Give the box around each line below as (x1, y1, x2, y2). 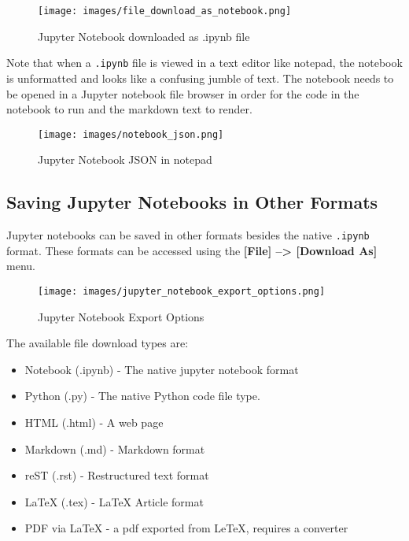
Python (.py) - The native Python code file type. (24, 387, 260, 404)
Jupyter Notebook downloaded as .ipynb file (38, 28, 250, 44)
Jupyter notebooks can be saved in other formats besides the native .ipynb (6, 227, 370, 243)
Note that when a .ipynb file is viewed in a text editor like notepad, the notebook (6, 54, 403, 71)
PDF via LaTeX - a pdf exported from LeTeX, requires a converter (24, 520, 348, 536)
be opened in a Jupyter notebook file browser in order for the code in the (6, 85, 359, 102)
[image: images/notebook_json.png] (38, 128, 224, 140)
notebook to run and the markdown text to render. (6, 101, 252, 117)
